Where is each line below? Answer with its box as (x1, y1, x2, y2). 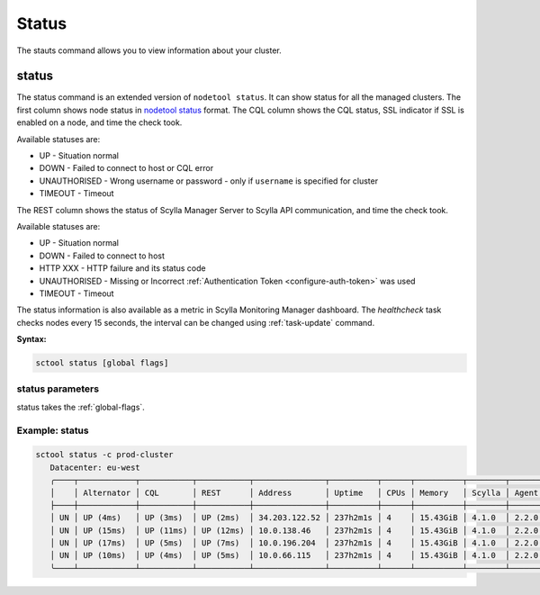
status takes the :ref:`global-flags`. (16, 401, 146, 412)
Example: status (16, 424, 89, 437)
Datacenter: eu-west (49, 462, 141, 473)
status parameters (16, 383, 99, 395)
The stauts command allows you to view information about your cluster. (16, 45, 283, 56)
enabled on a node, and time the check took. (16, 117, 183, 128)
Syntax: (16, 334, 47, 345)
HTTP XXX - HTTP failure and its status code (39, 263, 206, 274)
